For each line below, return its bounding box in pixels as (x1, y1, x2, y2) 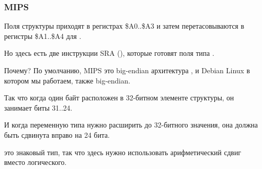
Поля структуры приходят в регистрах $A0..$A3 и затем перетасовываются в (4, 20, 245, 31)
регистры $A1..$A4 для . (4, 30, 81, 41)
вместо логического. (4, 157, 67, 167)
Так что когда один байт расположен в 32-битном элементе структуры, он (4, 92, 234, 103)
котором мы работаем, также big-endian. (4, 75, 130, 86)
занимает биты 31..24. (4, 102, 73, 113)
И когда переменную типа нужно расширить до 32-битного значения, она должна (4, 119, 258, 130)
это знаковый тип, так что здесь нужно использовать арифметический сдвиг (4, 146, 241, 157)
